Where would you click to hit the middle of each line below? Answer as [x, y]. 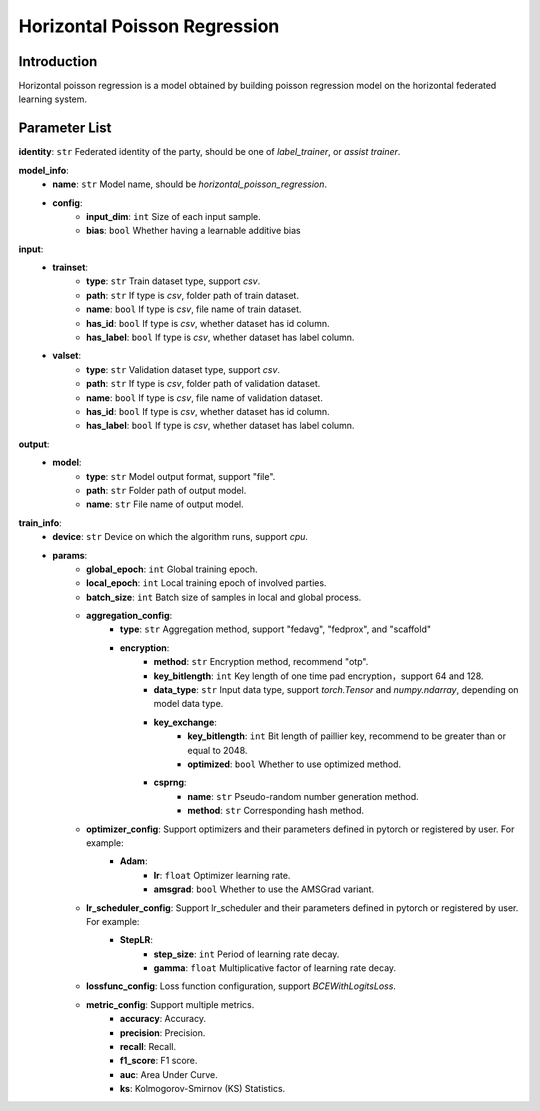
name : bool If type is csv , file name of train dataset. [194, 309]
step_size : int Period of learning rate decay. [246, 954]
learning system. [53, 99]
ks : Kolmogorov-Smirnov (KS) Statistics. [203, 1089]
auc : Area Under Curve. [169, 1074]
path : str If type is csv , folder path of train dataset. [193, 295]
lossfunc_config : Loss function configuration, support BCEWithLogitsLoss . [241, 986]
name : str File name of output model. [165, 504]
